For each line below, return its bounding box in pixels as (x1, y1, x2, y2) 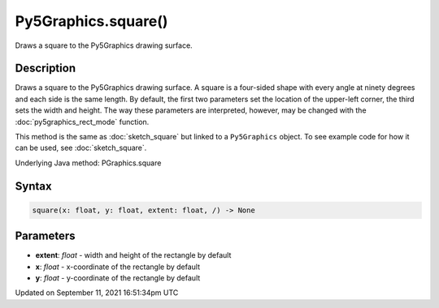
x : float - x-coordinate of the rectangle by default (35, 262, 201, 272)
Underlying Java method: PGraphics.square (15, 158, 162, 168)
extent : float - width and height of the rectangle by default (35, 250, 232, 260)
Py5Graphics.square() (15, 12, 168, 30)
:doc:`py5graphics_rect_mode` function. (15, 117, 150, 126)
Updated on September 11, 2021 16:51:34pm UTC (15, 288, 179, 297)
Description (15, 62, 76, 75)
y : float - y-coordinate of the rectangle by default (35, 273, 201, 283)
